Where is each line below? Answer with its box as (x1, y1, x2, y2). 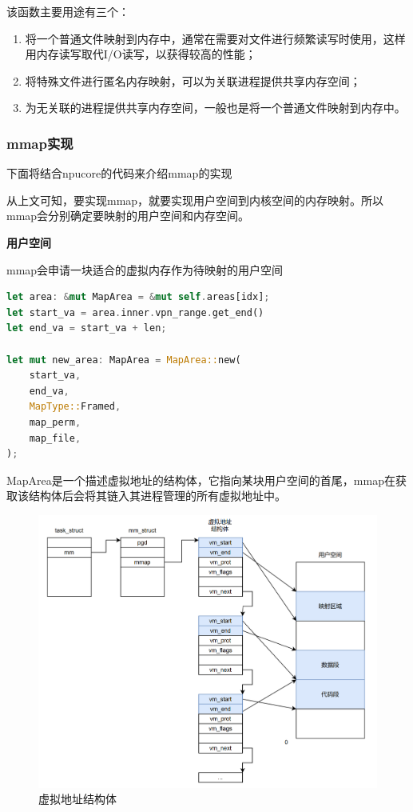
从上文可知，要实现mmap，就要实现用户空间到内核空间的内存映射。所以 (6, 191, 384, 208)
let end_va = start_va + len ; (6, 322, 167, 334)
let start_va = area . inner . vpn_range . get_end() (6, 306, 264, 318)
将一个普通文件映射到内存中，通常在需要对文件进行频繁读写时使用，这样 (25, 30, 406, 46)
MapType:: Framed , (29, 401, 121, 413)
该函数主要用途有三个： (6, 3, 129, 19)
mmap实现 (6, 133, 73, 153)
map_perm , (29, 416, 81, 428)
